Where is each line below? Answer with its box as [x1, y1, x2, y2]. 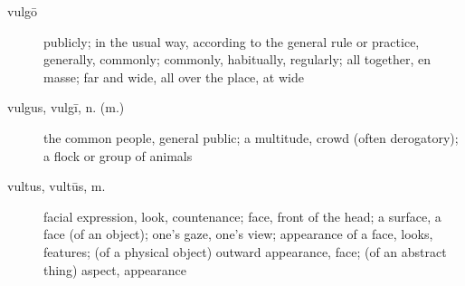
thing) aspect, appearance [43, 260, 187, 279]
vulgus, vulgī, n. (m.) [7, 98, 125, 117]
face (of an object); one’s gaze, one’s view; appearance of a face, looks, [43, 224, 433, 243]
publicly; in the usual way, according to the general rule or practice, [43, 32, 420, 51]
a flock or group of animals [43, 146, 193, 165]
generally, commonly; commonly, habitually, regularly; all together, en [43, 50, 431, 69]
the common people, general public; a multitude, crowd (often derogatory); [43, 128, 459, 147]
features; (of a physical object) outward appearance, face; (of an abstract [43, 242, 447, 261]
